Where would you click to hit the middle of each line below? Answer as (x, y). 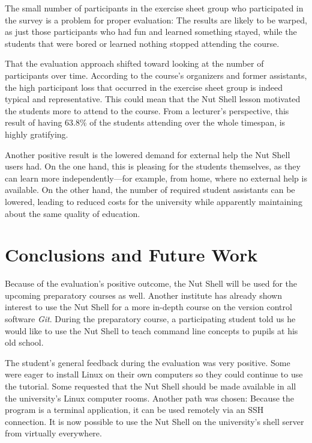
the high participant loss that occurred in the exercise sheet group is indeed (144, 87)
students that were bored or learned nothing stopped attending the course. (142, 43)
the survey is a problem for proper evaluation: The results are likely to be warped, (156, 20)
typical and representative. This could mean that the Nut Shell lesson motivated (153, 99)
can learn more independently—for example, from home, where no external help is (156, 178)
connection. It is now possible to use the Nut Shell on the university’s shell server (154, 421)
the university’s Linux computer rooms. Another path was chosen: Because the (150, 398)
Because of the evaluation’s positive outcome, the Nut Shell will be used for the (151, 283)
